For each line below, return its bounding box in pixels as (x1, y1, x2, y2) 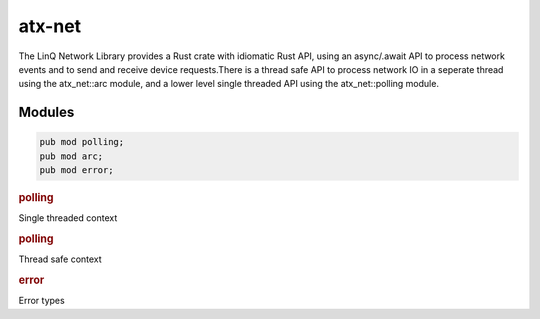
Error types (18, 295, 65, 307)
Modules (18, 104, 75, 121)
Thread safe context (18, 253, 102, 265)
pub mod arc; (39, 150, 104, 162)
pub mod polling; (39, 136, 125, 148)
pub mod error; (39, 165, 114, 176)
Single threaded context (18, 212, 118, 224)
